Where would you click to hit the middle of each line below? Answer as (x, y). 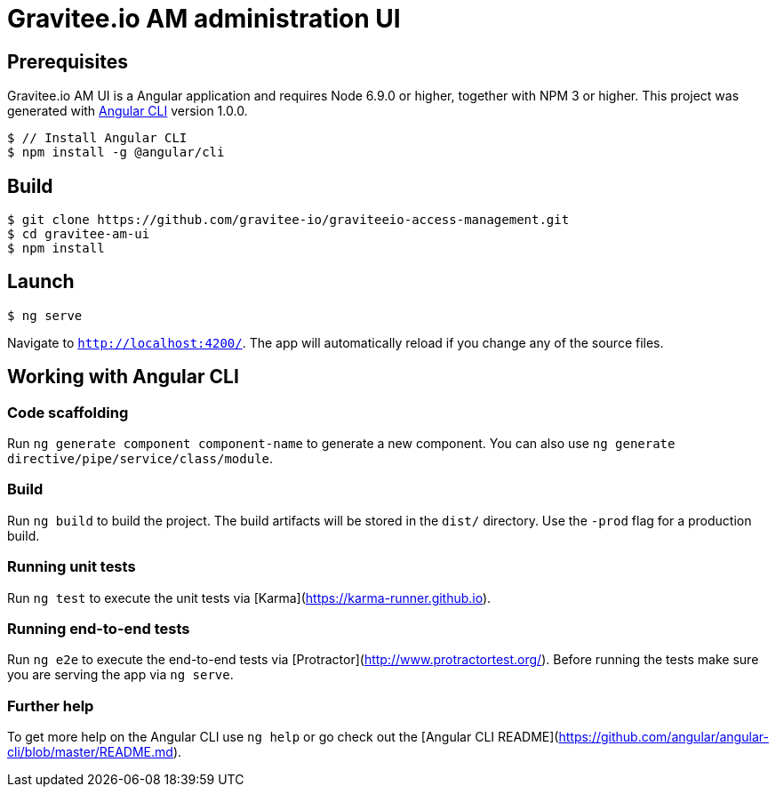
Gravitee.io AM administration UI (204, 19)
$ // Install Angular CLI (97, 138)
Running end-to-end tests (99, 628)
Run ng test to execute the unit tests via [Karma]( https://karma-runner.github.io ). (249, 598)
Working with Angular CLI (123, 377)
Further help (51, 706)
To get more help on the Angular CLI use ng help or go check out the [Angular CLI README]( (283, 737)
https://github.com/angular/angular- (664, 737)
